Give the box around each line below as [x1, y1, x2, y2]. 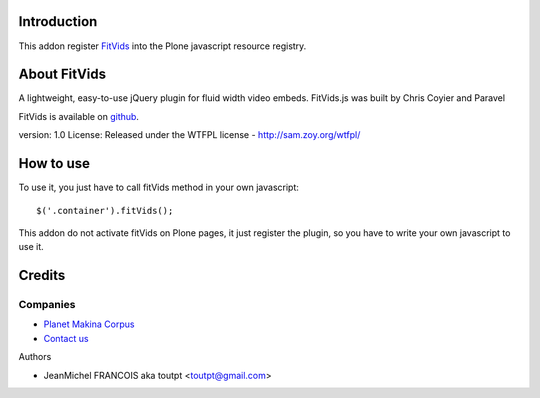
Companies [18, 298, 76, 312]
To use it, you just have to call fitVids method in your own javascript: [18, 181, 299, 194]
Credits [18, 267, 66, 284]
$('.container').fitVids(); [36, 205, 174, 216]
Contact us [43, 332, 89, 344]
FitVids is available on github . [18, 110, 140, 122]
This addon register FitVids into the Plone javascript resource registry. [18, 40, 307, 52]
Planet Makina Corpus [43, 318, 135, 330]
